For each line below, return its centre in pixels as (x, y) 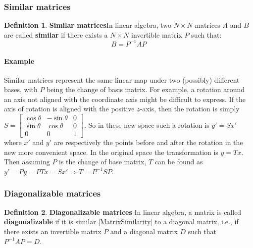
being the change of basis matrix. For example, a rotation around (146, 89)
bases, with (21, 89)
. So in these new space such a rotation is (147, 124)
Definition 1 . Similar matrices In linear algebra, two (88, 25)
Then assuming (27, 162)
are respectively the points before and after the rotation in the (148, 142)
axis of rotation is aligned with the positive (69, 109)
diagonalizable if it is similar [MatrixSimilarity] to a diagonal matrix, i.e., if (121, 222)
